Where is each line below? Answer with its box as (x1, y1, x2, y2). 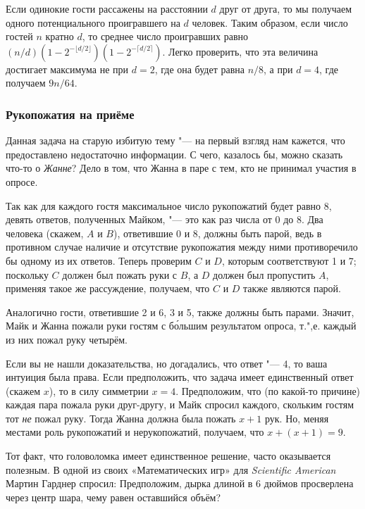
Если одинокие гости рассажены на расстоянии (6, 1, 208, 15)
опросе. (6, 174, 38, 189)
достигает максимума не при (6, 61, 129, 76)
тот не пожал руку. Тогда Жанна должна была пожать (6, 410, 236, 425)
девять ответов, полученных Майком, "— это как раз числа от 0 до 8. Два (6, 212, 323, 227)
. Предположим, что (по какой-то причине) (175, 383, 361, 398)
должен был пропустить (213, 267, 316, 282)
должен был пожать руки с (62, 267, 178, 282)
